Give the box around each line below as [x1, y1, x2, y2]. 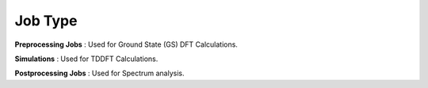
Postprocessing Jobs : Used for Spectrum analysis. [14, 68, 185, 78]
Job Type [14, 12, 78, 29]
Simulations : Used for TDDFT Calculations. [14, 54, 159, 63]
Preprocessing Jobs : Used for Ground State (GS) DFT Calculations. [14, 40, 238, 49]
